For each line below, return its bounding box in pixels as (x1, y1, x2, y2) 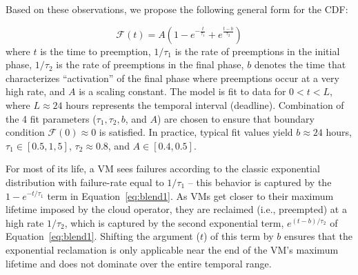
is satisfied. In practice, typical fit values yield (99, 125, 293, 139)
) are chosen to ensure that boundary (157, 111, 315, 125)
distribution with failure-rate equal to (6, 174, 164, 189)
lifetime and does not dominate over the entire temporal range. (6, 256, 272, 270)
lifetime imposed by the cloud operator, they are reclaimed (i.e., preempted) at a (6, 202, 347, 216)
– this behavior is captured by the (188, 174, 332, 189)
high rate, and (6, 84, 66, 99)
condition (6, 125, 45, 139)
